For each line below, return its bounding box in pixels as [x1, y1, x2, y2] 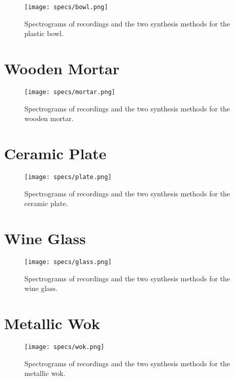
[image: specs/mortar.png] [24, 88, 115, 96]
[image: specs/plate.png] [24, 173, 112, 181]
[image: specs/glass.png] [24, 258, 112, 266]
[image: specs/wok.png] [24, 343, 105, 350]
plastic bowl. [24, 28, 64, 39]
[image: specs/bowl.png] [24, 4, 108, 11]
